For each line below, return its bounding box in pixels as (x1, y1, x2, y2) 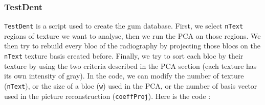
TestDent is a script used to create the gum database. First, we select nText (4, 20, 244, 31)
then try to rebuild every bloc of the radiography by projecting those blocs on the (4, 40, 260, 51)
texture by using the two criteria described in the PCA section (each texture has (4, 60, 257, 71)
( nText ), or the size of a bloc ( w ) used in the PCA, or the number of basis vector (4, 80, 257, 91)
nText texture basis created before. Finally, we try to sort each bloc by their (4, 50, 244, 61)
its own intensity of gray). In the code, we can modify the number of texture (4, 70, 244, 81)
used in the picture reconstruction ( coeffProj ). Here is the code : (4, 90, 211, 101)
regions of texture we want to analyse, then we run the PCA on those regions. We (4, 30, 261, 41)
